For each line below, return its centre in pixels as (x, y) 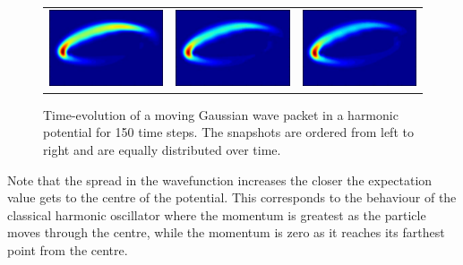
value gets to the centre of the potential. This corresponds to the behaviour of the (232, 197)
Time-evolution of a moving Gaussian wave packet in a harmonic (221, 114)
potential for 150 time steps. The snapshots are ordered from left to (228, 132)
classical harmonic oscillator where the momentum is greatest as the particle (217, 214)
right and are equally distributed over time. (162, 149)
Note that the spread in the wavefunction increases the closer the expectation (220, 180)
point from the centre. (68, 249)
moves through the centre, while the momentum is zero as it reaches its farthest (226, 232)
